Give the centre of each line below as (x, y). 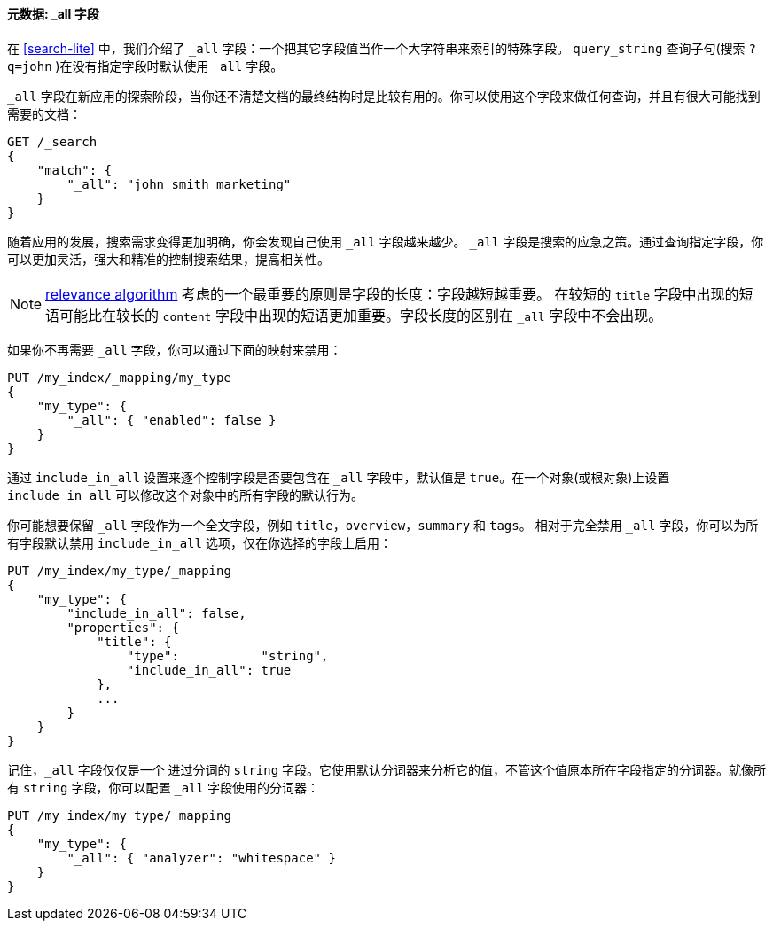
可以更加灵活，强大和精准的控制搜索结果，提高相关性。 (168, 259)
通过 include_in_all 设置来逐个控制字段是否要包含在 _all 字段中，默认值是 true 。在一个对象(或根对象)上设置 (339, 477)
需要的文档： (44, 113)
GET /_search (52, 141)
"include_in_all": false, (156, 613)
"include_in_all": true (209, 670)
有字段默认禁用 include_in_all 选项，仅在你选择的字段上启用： (199, 542)
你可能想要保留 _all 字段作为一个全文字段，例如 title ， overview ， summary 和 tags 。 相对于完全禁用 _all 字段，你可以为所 (383, 525)
